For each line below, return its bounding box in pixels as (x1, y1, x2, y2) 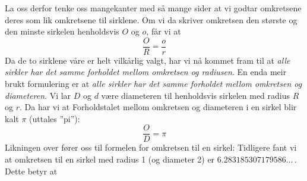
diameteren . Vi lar (5, 89, 71, 101)
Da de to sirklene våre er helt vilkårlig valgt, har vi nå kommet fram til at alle (5, 54, 290, 66)
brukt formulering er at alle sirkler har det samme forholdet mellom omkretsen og (5, 77, 302, 90)
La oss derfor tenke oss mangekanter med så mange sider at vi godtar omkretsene (5, 2, 302, 14)
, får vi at (146, 25, 181, 38)
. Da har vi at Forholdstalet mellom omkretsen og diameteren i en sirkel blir (20, 101, 297, 113)
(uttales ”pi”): (29, 112, 80, 124)
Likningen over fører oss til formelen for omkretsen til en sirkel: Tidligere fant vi (5, 141, 297, 154)
